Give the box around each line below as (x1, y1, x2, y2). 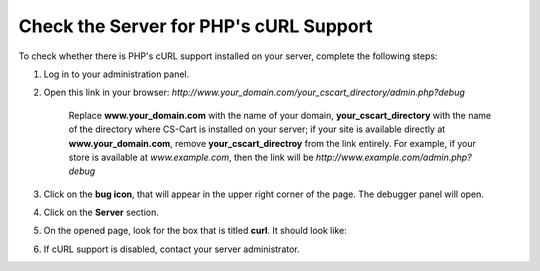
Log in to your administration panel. (43, 68, 190, 80)
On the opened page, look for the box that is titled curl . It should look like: (43, 225, 347, 237)
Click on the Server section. (43, 206, 159, 219)
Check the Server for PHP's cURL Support (18, 15, 373, 37)
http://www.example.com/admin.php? (315, 151, 472, 163)
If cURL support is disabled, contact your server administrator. (43, 243, 300, 255)
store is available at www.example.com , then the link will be (68, 151, 314, 163)
